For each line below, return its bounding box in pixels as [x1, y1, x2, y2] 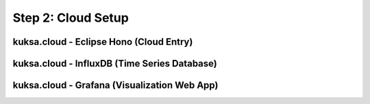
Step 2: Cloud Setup [12, 10, 129, 25]
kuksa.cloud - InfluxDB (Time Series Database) [12, 58, 217, 69]
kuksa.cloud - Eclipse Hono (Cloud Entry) [12, 36, 193, 48]
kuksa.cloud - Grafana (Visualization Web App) [12, 80, 219, 91]
